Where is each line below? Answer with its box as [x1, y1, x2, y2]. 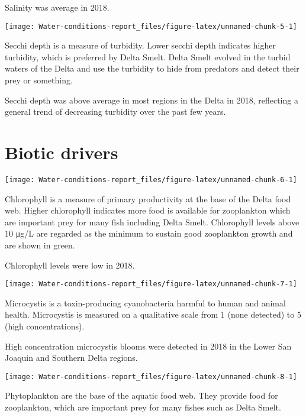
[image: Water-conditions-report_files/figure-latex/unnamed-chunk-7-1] [5, 280, 297, 289]
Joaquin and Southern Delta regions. [5, 351, 138, 364]
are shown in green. [5, 238, 75, 251]
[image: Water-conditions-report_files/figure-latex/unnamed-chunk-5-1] [5, 22, 297, 31]
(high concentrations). [5, 320, 85, 332]
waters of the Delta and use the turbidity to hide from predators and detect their [5, 62, 299, 75]
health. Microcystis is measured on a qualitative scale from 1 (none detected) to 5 [5, 308, 301, 321]
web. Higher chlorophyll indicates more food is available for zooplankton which [5, 204, 291, 216]
